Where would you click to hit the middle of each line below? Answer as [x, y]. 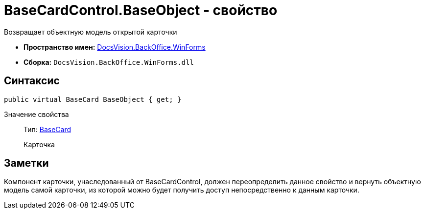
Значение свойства [36, 114]
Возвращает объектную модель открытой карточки [91, 32]
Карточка [39, 144]
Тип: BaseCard [47, 129]
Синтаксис [32, 81]
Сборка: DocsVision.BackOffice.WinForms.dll [109, 62]
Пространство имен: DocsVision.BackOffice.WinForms [115, 47]
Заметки [26, 163]
